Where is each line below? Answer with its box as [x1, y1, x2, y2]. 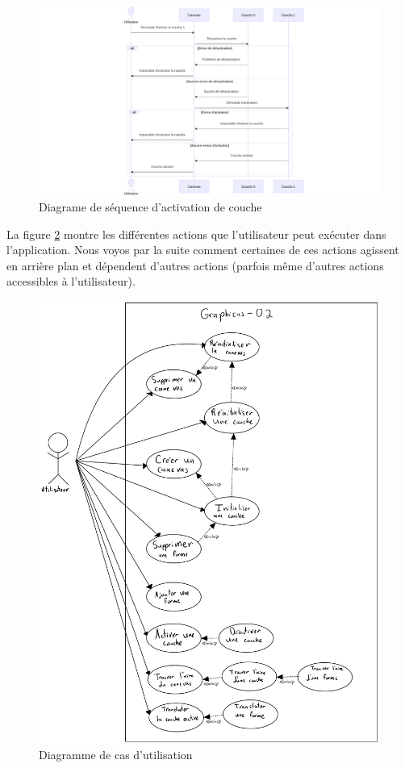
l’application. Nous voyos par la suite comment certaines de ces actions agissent [6, 241, 399, 258]
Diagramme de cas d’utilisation [39, 746, 193, 763]
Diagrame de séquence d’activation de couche [39, 198, 262, 215]
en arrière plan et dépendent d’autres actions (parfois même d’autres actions [6, 257, 384, 273]
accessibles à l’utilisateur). [6, 273, 136, 290]
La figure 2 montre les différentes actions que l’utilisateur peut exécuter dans [6, 225, 386, 242]
